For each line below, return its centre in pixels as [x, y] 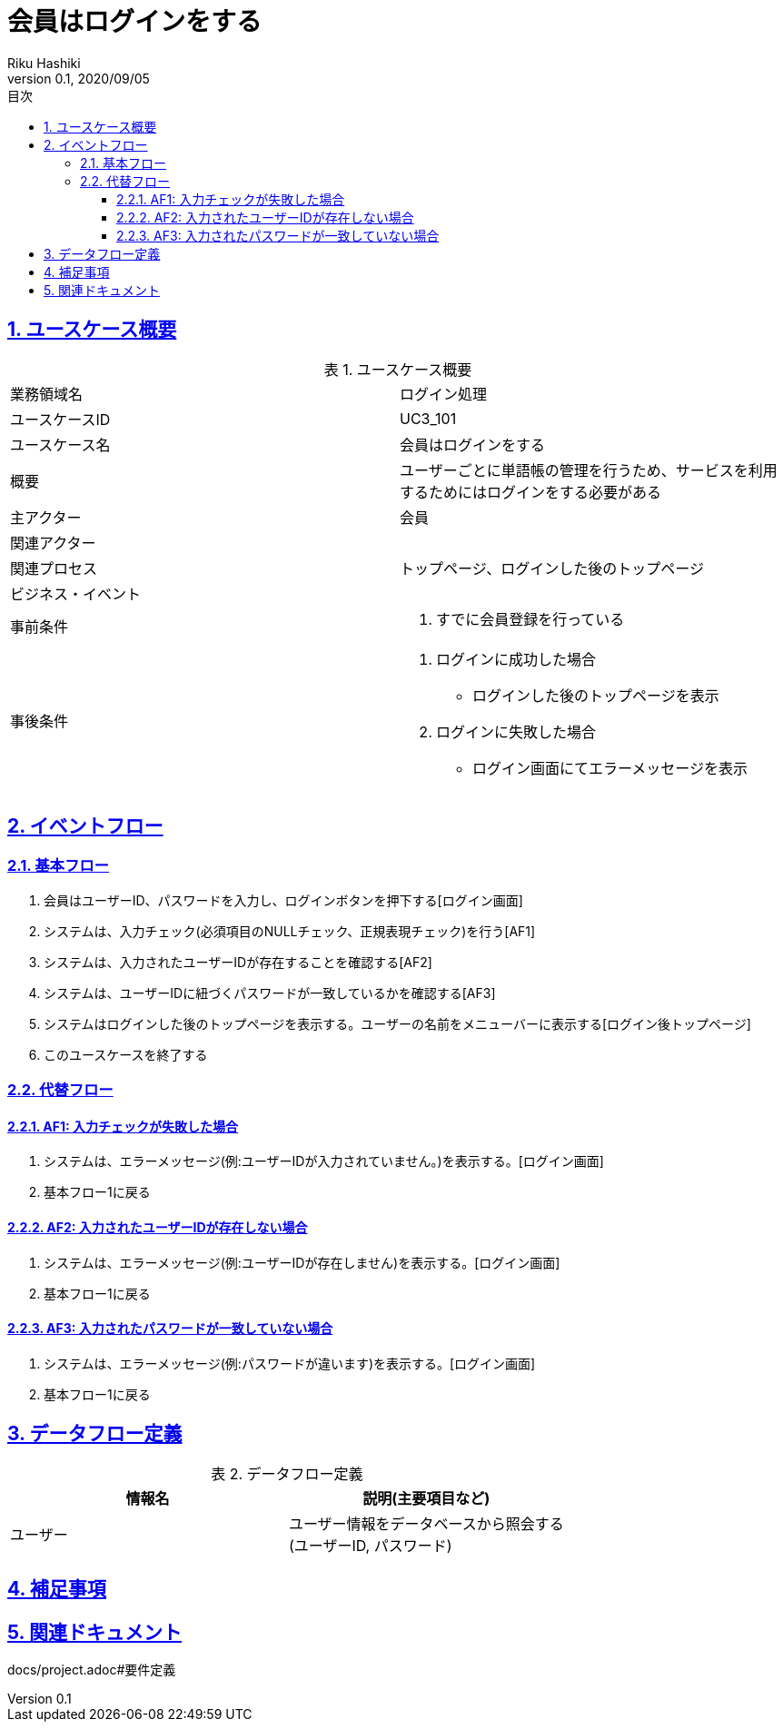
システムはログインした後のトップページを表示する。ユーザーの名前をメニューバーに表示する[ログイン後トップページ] [397, 1023]
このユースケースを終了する [126, 1054]
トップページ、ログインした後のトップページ [552, 568]
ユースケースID [60, 419]
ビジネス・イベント [76, 593]
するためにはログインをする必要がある [531, 492]
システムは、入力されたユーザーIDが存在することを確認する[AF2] [238, 962]
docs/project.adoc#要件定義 [92, 1669]
